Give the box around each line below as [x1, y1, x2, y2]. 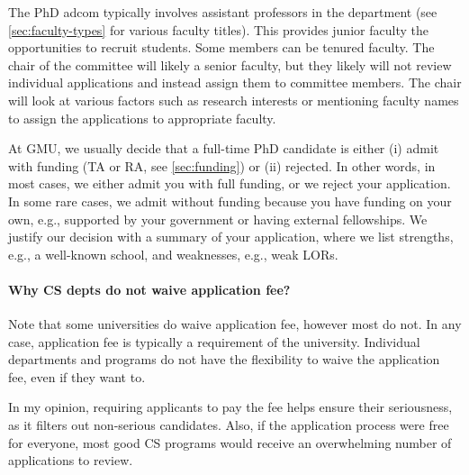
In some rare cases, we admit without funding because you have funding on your [8, 191, 452, 210]
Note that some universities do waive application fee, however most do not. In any [8, 315, 462, 333]
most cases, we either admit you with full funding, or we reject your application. [8, 174, 451, 193]
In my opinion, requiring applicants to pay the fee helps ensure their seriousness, [8, 397, 453, 416]
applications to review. [8, 451, 133, 470]
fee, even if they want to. [8, 367, 146, 386]
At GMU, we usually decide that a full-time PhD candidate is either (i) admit [8, 139, 439, 158]
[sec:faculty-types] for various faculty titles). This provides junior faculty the [8, 20, 428, 39]
